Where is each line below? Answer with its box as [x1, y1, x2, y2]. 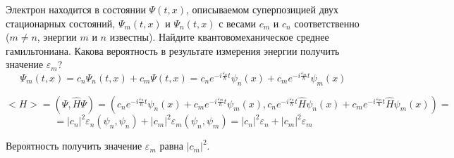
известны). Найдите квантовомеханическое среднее [109, 29, 329, 44]
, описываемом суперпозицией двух [185, 2, 338, 16]
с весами [219, 15, 257, 30]
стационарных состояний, [6, 15, 116, 30]
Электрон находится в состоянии [6, 2, 146, 16]
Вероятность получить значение [6, 138, 142, 153]
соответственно [294, 15, 360, 30]
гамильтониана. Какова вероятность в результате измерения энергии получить [6, 43, 340, 58]
